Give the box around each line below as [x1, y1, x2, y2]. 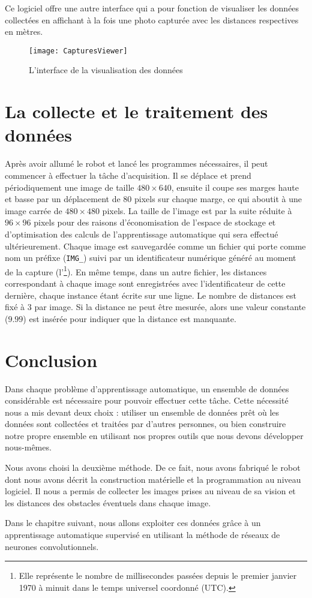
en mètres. [5, 25, 43, 38]
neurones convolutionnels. [5, 540, 99, 552]
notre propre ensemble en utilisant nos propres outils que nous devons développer [5, 429, 304, 441]
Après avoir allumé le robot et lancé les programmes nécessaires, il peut [5, 157, 268, 170]
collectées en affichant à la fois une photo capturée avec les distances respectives [5, 13, 299, 26]
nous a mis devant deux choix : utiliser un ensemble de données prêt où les [5, 405, 280, 418]
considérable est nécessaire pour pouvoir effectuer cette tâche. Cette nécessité [5, 394, 289, 407]
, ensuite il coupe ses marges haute [171, 181, 299, 193]
